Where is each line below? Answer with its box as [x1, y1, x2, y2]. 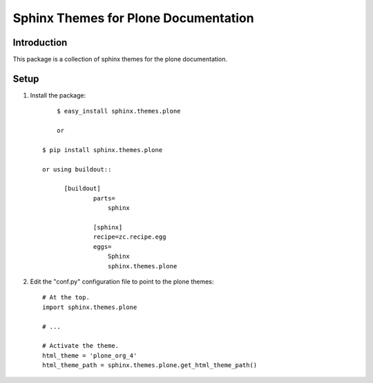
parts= [93, 194, 115, 202]
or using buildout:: [42, 165, 112, 173]
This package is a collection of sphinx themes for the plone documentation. [12, 55, 228, 64]
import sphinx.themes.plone [42, 303, 137, 311]
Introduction [12, 37, 68, 48]
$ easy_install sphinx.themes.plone [56, 107, 181, 115]
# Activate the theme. [42, 342, 119, 350]
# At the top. [42, 294, 90, 301]
